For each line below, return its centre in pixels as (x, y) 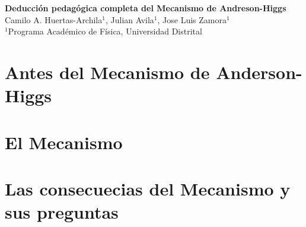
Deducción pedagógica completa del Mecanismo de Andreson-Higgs (146, 8)
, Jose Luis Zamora (192, 19)
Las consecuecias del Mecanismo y (148, 188)
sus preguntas (62, 212)
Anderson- (259, 72)
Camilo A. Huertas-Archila (54, 19)
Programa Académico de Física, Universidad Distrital (105, 31)
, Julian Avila (130, 19)
